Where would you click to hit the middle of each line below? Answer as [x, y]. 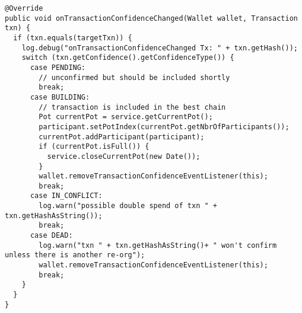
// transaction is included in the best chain [132, 107]
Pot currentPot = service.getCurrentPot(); [126, 117]
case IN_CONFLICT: [66, 196]
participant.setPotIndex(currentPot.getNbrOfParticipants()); [164, 127]
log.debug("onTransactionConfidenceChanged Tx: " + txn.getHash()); [160, 48]
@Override [24, 8]
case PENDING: [58, 67]
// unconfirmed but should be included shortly [134, 77]
